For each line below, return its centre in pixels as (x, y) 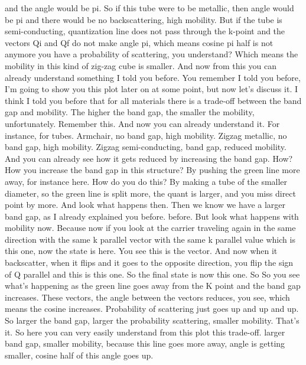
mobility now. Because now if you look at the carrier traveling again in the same (150, 228)
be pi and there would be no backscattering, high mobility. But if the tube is (144, 19)
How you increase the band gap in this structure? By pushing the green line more (152, 170)
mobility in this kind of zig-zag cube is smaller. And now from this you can (141, 65)
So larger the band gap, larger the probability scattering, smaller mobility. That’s (152, 320)
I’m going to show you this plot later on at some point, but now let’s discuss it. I (151, 89)
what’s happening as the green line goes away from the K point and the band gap (153, 286)
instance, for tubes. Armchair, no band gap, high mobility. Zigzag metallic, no (146, 135)
